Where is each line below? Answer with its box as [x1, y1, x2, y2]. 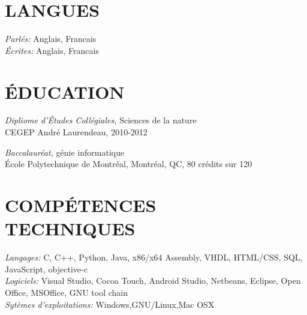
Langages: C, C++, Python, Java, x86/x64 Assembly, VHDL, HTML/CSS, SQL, [5, 251, 303, 263]
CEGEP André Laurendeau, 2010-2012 [5, 126, 148, 138]
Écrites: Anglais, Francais [5, 44, 99, 56]
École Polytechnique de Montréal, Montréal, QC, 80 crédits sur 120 [5, 157, 252, 170]
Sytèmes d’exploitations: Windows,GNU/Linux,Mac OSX [5, 298, 215, 310]
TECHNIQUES [5, 216, 136, 241]
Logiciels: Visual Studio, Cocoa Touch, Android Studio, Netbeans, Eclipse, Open [5, 274, 301, 287]
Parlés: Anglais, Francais [5, 32, 97, 45]
